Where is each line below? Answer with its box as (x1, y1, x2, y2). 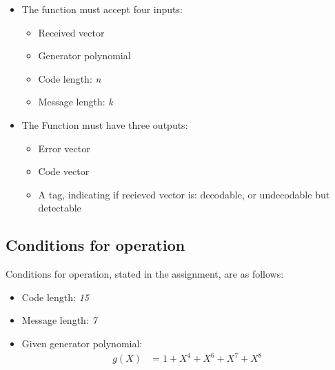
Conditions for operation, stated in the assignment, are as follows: (6, 267, 284, 281)
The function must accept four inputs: (21, 2, 183, 16)
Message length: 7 (21, 313, 97, 327)
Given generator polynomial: (21, 336, 143, 350)
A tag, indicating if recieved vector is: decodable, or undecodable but (38, 187, 330, 201)
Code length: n (38, 71, 101, 85)
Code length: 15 (21, 289, 89, 304)
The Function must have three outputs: (21, 117, 188, 132)
